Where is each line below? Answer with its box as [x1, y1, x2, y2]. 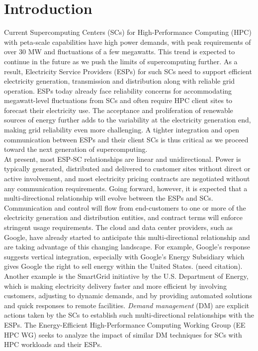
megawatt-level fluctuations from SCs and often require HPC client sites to [4, 95, 233, 106]
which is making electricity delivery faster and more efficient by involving [4, 280, 227, 291]
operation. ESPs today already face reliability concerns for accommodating [4, 85, 232, 96]
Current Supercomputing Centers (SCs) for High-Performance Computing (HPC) [4, 27, 252, 37]
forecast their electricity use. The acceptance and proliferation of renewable [4, 105, 233, 115]
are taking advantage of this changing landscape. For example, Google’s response [4, 241, 251, 252]
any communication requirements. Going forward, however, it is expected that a [4, 183, 248, 193]
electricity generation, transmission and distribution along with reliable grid [4, 76, 235, 86]
